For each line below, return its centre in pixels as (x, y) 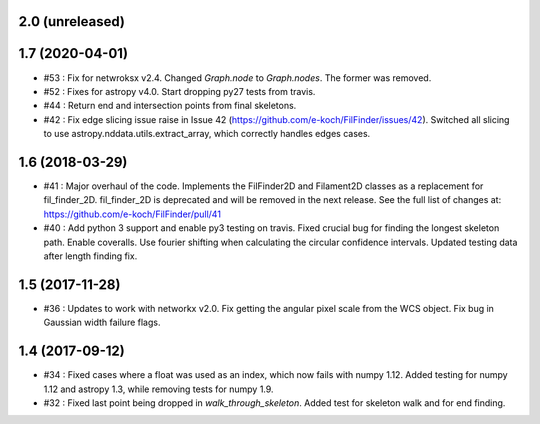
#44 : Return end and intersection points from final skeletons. (170, 106)
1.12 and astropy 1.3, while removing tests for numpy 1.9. (158, 389)
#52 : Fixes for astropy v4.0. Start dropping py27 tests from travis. (179, 91)
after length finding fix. (90, 256)
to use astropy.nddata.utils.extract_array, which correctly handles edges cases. (207, 134)
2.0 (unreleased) (71, 21)
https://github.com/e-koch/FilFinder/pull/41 (132, 214)
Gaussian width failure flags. (102, 322)
